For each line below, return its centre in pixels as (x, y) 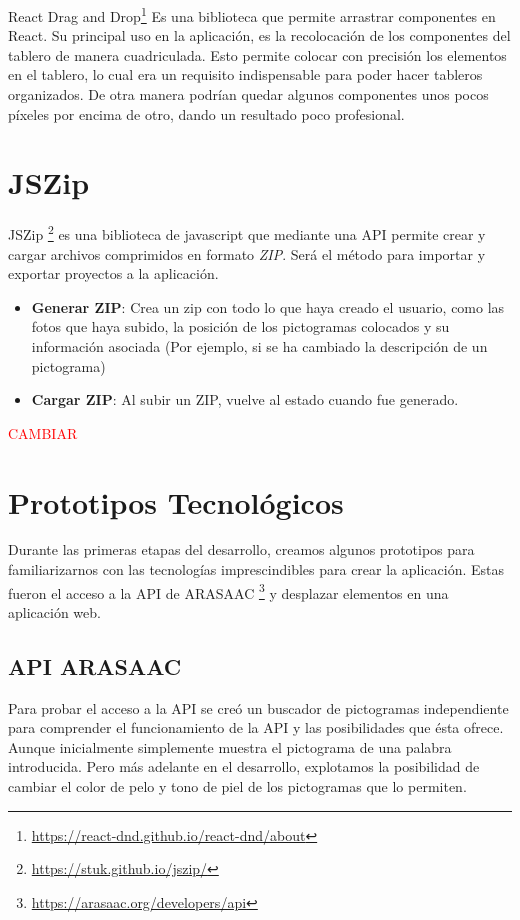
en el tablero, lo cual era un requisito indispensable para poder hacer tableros (245, 74)
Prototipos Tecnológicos (176, 501)
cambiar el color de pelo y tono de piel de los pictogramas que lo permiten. (237, 786)
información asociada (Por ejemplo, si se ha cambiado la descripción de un (259, 345)
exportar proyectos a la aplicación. (113, 273)
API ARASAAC (95, 665)
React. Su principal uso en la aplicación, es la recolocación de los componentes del (259, 35)
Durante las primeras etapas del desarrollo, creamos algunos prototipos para (241, 549)
